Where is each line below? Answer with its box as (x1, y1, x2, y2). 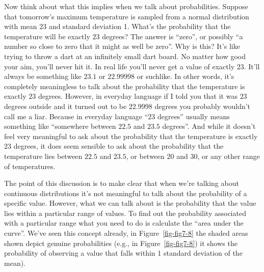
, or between (126, 150, 165, 161)
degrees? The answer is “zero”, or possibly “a (102, 31, 243, 41)
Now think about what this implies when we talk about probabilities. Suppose (4, 1, 248, 11)
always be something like (4, 71, 82, 81)
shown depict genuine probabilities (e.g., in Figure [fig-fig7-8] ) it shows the (4, 237, 237, 248)
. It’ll (244, 61, 260, 71)
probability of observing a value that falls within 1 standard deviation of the (4, 248, 243, 258)
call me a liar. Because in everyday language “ (4, 111, 148, 121)
